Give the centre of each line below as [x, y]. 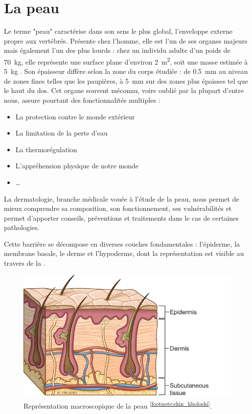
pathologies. [22, 227]
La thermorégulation [46, 149]
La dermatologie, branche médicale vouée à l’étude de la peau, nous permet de [122, 198]
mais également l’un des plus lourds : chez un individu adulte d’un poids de [117, 50]
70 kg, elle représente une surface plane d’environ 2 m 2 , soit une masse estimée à [126, 61]
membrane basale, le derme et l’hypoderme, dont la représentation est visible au [124, 253]
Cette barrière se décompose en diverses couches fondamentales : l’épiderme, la [122, 243]
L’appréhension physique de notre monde [77, 166]
